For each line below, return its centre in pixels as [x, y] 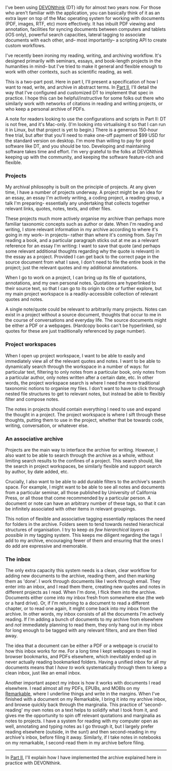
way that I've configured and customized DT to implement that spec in [79, 93]
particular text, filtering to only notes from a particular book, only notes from [85, 372]
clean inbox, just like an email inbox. [43, 673]
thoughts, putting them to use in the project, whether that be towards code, [84, 420]
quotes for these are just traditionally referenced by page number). [76, 331]
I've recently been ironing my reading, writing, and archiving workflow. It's [83, 55]
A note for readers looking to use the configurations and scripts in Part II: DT [86, 119]
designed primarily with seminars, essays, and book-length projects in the [83, 61]
